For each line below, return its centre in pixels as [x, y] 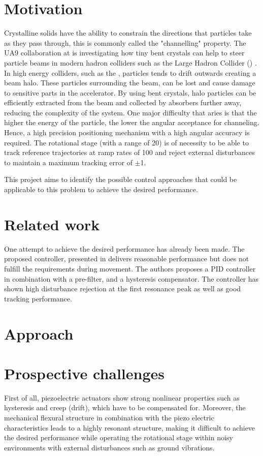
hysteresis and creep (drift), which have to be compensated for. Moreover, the [125, 407]
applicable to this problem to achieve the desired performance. [101, 189]
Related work [52, 224]
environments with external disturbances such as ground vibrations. [109, 447]
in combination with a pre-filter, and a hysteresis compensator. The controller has [131, 278]
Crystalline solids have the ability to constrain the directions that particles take [128, 33]
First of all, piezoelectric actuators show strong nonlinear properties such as [122, 397]
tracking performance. [38, 298]
